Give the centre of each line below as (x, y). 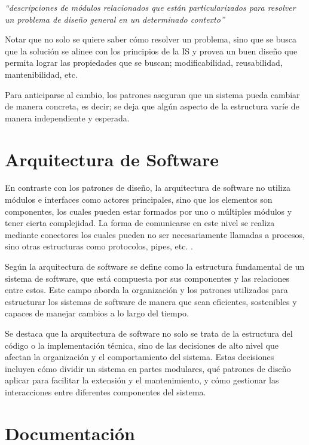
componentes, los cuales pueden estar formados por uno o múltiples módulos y (149, 211)
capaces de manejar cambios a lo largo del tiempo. (97, 313)
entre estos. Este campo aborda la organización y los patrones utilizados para (146, 290)
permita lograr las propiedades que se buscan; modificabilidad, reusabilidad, (144, 63)
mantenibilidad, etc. (41, 74)
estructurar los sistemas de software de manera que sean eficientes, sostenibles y (151, 301)
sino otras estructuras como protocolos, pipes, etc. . (99, 246)
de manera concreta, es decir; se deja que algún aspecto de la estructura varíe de (152, 106)
